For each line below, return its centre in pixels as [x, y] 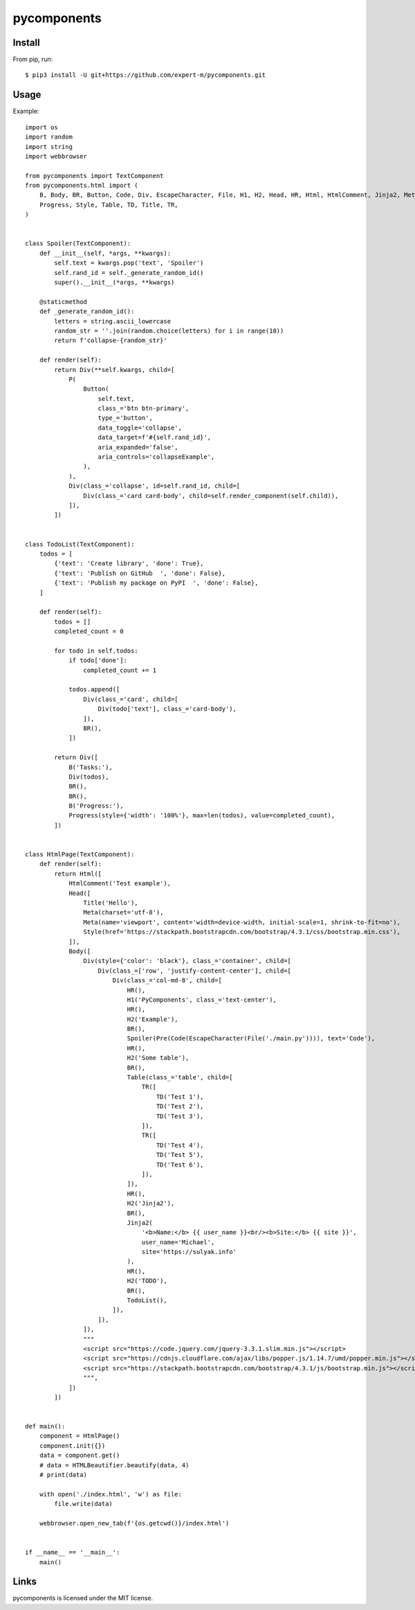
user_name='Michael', [178, 1242]
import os [41, 127]
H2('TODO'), [147, 1281]
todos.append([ [94, 690]
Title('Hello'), [111, 903]
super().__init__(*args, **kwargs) [114, 282]
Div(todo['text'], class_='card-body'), [167, 709]
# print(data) [63, 1475]
